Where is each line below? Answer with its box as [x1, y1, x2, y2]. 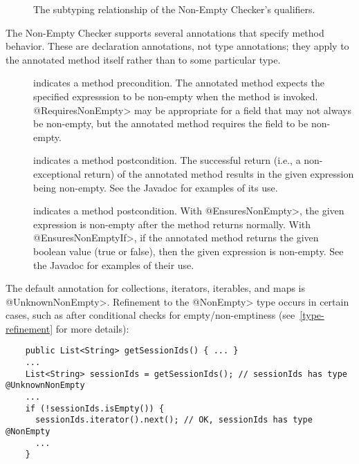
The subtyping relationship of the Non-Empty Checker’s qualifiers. [33, 2, 315, 16]
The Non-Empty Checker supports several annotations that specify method [6, 25, 324, 39]
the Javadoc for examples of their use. [33, 257, 194, 272]
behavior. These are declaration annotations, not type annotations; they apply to [6, 39, 349, 53]
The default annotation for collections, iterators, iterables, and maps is [6, 281, 306, 295]
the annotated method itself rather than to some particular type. [6, 52, 281, 66]
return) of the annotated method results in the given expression [84, 166, 354, 180]
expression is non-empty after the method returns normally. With [33, 216, 311, 231]
